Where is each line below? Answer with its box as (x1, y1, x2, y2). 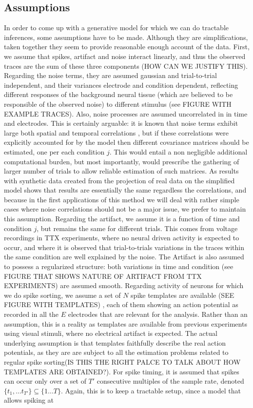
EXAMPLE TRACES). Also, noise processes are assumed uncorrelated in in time (4, 108, 248, 118)
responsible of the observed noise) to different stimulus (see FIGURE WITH (4, 98, 232, 109)
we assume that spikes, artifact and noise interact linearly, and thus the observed (4, 51, 246, 61)
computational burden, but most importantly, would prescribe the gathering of (4, 156, 239, 166)
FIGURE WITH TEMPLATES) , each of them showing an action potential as (4, 299, 238, 310)
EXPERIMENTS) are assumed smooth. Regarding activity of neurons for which (4, 280, 244, 291)
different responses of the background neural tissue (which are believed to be (4, 89, 233, 99)
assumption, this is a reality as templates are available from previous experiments (4, 318, 247, 329)
